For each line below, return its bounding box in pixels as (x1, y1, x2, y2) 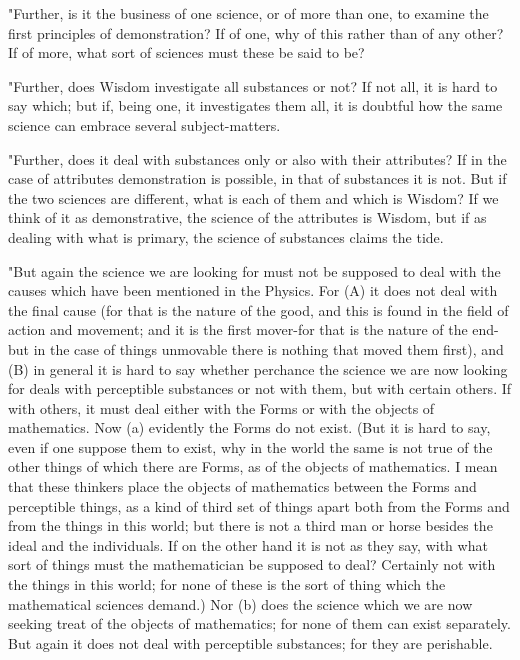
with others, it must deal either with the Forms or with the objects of (8, 397, 435, 418)
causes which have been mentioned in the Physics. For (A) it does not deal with (8, 280, 498, 301)
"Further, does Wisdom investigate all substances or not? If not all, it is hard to (8, 75, 498, 96)
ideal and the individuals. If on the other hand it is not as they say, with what (8, 534, 488, 555)
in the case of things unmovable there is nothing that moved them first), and (33, 338, 504, 359)
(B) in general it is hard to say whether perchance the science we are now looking (8, 358, 508, 379)
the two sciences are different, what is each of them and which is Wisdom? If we (8, 187, 499, 208)
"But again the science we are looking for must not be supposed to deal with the (8, 260, 501, 281)
